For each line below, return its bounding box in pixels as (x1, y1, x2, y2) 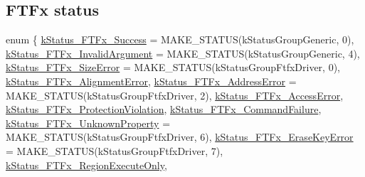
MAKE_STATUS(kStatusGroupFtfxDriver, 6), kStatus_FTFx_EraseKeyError (6, 129, 354, 144)
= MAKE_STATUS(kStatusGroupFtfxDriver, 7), (6, 143, 223, 158)
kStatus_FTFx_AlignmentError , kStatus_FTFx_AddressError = (6, 73, 297, 88)
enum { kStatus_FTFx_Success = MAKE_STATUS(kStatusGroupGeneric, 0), (6, 32, 354, 47)
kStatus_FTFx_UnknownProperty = (6, 115, 171, 130)
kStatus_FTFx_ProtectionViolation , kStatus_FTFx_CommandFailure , (6, 102, 322, 117)
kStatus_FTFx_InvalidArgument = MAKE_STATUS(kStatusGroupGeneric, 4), (6, 45, 360, 60)
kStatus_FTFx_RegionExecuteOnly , (6, 157, 167, 172)
